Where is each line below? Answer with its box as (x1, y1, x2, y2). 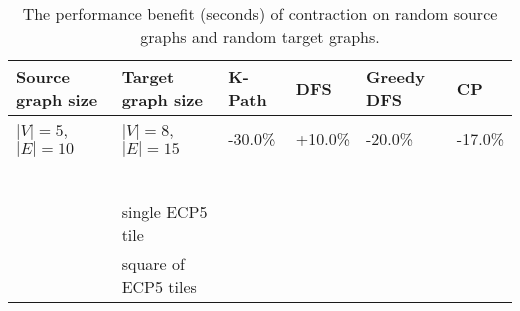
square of (121, 252, 185, 275)
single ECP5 (121, 200, 208, 223)
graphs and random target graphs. (140, 25, 380, 48)
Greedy (366, 65, 425, 88)
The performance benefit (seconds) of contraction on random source (22, 2, 498, 25)
